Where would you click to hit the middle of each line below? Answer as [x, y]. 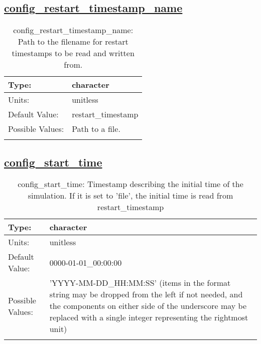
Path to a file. [96, 129]
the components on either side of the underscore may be [148, 306]
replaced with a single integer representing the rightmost [149, 317]
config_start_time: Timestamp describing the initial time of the [130, 184]
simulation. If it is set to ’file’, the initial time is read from [130, 196]
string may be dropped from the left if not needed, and [146, 294]
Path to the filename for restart [73, 42]
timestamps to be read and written [73, 53]
